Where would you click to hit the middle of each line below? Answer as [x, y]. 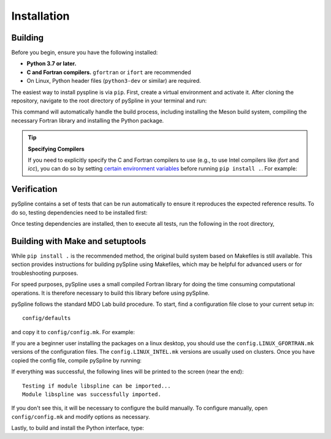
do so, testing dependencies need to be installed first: [79, 212]
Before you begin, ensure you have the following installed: [85, 53]
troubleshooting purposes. [45, 273]
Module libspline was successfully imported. [92, 395]
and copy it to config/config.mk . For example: [73, 332]
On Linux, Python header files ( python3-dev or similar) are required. [114, 81]
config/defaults [47, 318]
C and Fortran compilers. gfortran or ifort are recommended [109, 72]
